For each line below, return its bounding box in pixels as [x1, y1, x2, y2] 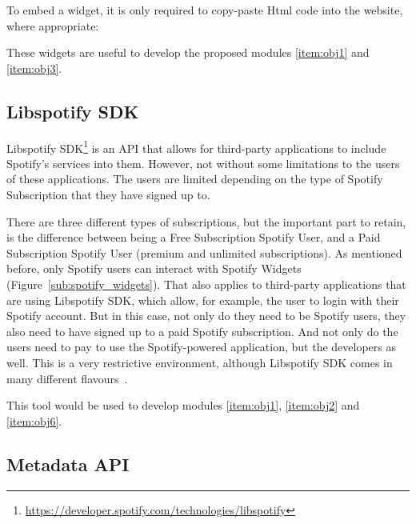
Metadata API [6, 451, 130, 476]
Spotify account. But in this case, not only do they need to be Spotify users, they [6, 307, 406, 324]
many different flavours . [6, 370, 128, 386]
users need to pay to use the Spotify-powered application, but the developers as [6, 338, 397, 355]
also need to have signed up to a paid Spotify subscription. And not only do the [6, 322, 398, 339]
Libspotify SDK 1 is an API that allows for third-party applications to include [6, 137, 386, 156]
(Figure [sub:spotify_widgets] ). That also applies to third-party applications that [6, 275, 406, 292]
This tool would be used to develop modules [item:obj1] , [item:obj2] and [6, 397, 360, 414]
